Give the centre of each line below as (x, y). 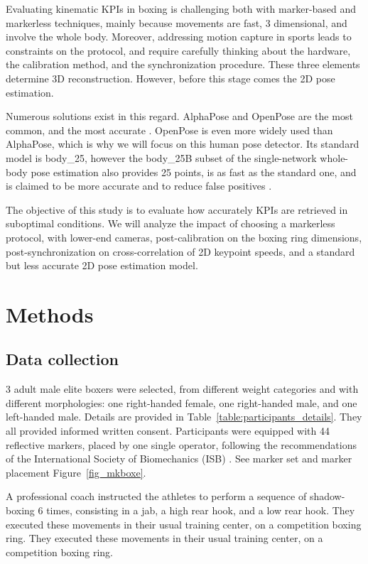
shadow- (327, 496)
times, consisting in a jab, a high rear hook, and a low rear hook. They (201, 510)
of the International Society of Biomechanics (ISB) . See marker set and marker (179, 459)
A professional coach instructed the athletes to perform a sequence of (156, 496)
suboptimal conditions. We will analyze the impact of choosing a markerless (171, 223)
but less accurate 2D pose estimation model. (102, 265)
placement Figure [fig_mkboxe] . (76, 472)
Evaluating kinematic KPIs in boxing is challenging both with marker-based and (181, 9)
